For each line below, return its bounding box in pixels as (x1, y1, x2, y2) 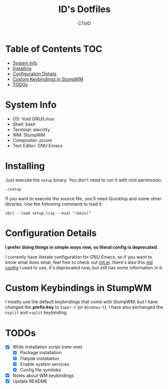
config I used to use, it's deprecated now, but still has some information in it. (5, 264, 163, 270)
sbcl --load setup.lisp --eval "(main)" (5, 210, 92, 215)
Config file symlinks (20, 367, 61, 373)
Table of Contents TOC (5, 43, 103, 54)
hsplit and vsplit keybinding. (5, 309, 68, 316)
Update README (12, 378, 48, 384)
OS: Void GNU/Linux (12, 116, 54, 122)
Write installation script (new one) (12, 344, 82, 350)
